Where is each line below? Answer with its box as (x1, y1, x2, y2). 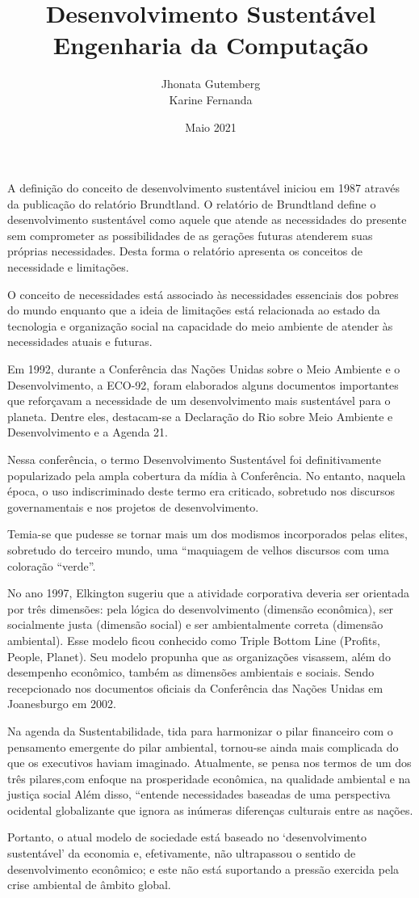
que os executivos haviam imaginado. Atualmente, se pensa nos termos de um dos (7, 754, 412, 771)
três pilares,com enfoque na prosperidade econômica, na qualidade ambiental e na (7, 769, 411, 786)
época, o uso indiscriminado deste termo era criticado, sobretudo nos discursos (7, 483, 395, 500)
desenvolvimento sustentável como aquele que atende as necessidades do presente (7, 211, 407, 228)
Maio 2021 (185, 118, 237, 135)
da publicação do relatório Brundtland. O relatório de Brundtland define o (7, 195, 376, 212)
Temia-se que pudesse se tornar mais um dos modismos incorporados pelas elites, (7, 525, 408, 542)
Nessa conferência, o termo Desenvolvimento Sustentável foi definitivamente (7, 451, 381, 467)
